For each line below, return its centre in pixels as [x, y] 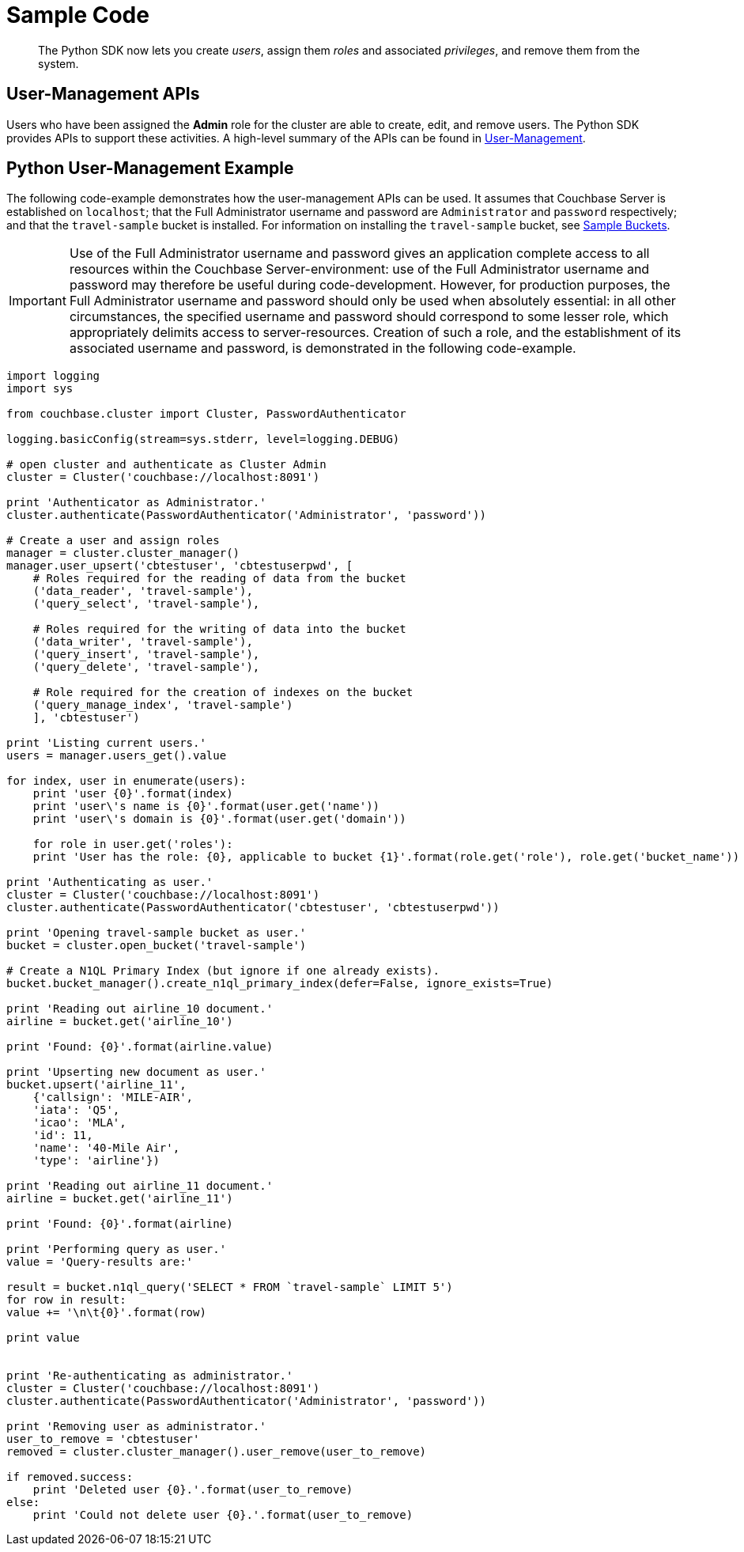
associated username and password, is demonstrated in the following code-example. [323, 348]
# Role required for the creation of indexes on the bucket [223, 693]
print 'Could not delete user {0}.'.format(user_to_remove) [223, 1515]
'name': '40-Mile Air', [106, 1148]
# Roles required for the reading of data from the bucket [219, 579]
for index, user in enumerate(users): [127, 781]
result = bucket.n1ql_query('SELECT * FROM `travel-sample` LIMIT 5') [230, 1287]
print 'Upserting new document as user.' [136, 1072]
